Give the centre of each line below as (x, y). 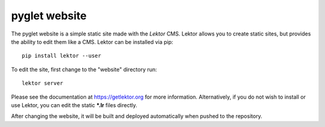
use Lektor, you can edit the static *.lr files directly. (74, 105)
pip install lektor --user (62, 56)
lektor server (42, 83)
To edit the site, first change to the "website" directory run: (84, 69)
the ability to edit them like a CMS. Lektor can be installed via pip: (92, 42)
